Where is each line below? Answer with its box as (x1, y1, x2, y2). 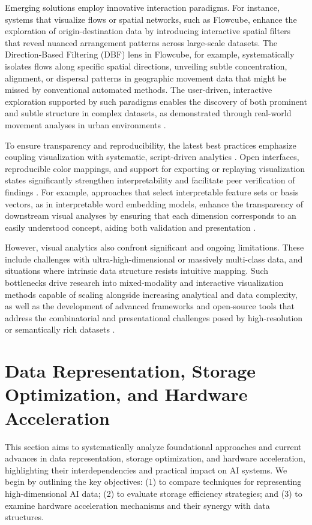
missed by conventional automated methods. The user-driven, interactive (5, 83, 272, 96)
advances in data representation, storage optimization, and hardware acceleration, (5, 452, 305, 464)
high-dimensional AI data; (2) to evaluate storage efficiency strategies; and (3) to (5, 487, 302, 499)
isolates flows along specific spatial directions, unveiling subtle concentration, (5, 59, 287, 72)
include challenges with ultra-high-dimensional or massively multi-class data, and (5, 252, 303, 265)
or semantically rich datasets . (5, 323, 115, 336)
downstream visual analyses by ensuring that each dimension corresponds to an (5, 209, 296, 222)
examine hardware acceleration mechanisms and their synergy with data (5, 499, 270, 511)
